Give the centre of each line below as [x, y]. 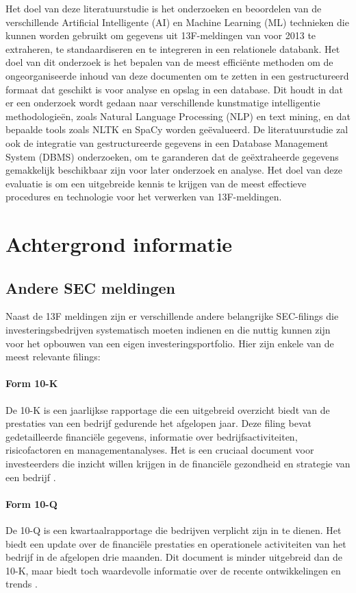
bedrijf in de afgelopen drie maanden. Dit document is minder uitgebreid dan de [174, 557]
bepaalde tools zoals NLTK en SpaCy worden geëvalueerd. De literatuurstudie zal [177, 129]
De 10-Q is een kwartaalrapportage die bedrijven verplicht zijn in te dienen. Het [174, 530]
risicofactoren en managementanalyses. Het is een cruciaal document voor [160, 450]
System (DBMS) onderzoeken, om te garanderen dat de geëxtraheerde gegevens [172, 156]
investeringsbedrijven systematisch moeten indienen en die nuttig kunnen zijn [168, 330]
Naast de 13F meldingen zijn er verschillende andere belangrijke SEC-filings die [172, 316]
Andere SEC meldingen [90, 287]
